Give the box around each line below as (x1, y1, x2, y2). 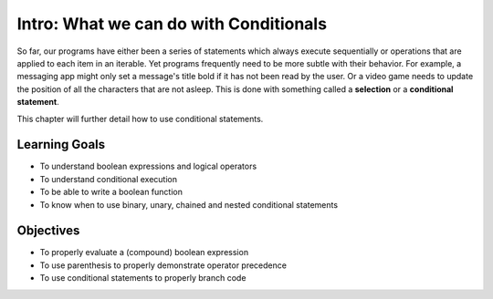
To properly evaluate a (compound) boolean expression (39, 247, 249, 258)
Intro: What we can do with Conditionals (16, 14, 328, 34)
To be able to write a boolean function (39, 187, 183, 198)
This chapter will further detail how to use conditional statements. (16, 113, 264, 124)
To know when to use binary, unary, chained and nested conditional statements (39, 199, 338, 210)
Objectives (16, 223, 80, 239)
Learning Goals (16, 137, 106, 152)
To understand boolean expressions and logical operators (39, 160, 257, 172)
